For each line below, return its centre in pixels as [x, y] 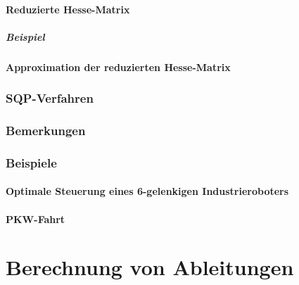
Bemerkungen [46, 131]
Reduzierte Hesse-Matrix [68, 9]
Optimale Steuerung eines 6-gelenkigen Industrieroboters [147, 191]
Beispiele [31, 162]
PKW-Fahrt [36, 218]
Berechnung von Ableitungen [150, 267]
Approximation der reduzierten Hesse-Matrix [118, 66]
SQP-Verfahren [50, 98]
